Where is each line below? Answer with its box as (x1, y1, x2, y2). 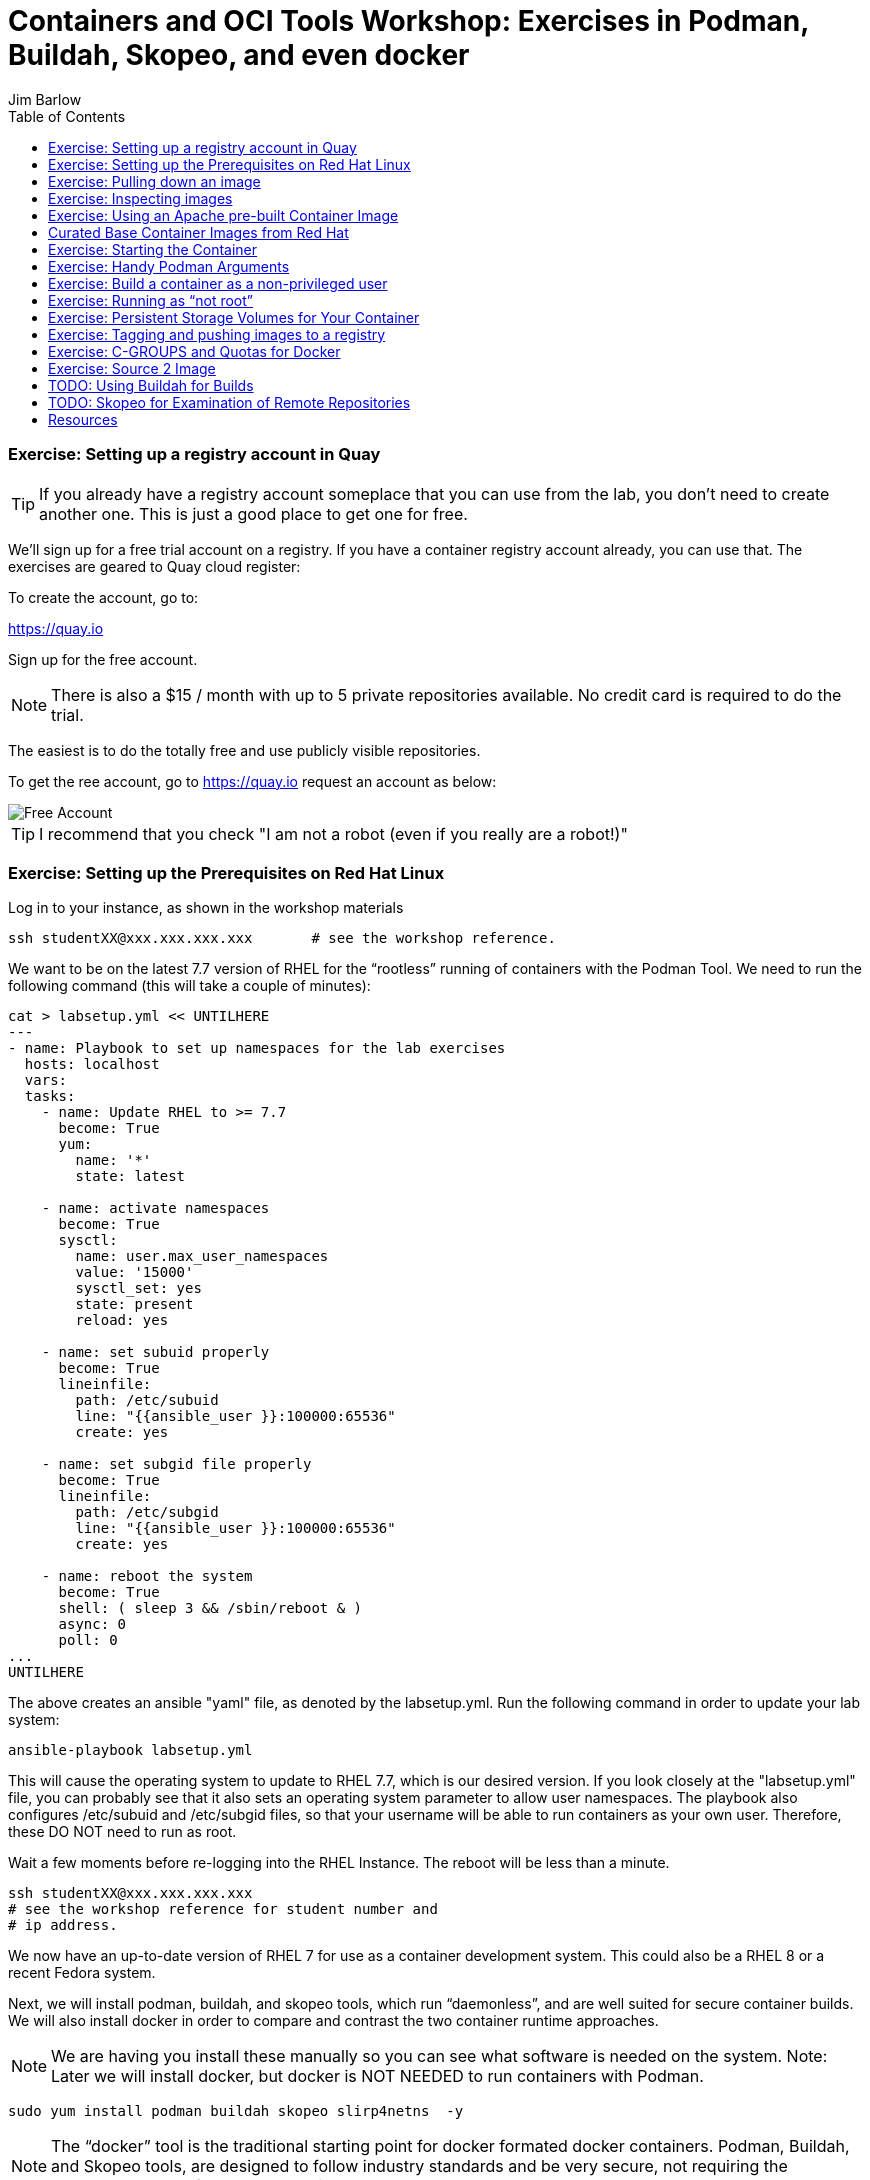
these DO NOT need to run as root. (8, 1823, 237, 1841)
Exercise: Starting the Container (48, 240, 258, 258)
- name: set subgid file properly (41, 1456, 312, 1473)
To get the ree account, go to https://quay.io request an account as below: (8, 772, 497, 790)
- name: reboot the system (41, 1568, 253, 1585)
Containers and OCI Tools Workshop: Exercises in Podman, (8, 4, 809, 38)
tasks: (24, 1088, 76, 1105)
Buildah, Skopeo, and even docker (8, 38, 470, 72)
